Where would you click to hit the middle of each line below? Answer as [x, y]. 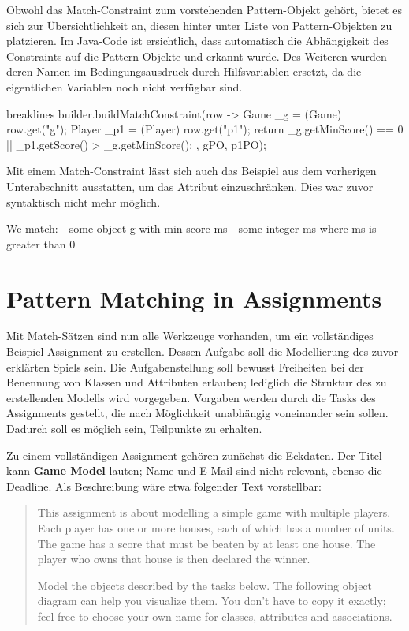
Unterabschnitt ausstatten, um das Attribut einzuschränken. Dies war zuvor [190, 186]
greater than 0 [41, 243]
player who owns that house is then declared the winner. [174, 559]
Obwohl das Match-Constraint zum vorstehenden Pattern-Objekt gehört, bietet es [204, 9]
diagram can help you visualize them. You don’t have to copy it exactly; [212, 601]
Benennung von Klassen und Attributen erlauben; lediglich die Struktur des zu [197, 382]
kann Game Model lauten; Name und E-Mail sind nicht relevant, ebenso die [194, 470]
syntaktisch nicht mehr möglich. [84, 202]
